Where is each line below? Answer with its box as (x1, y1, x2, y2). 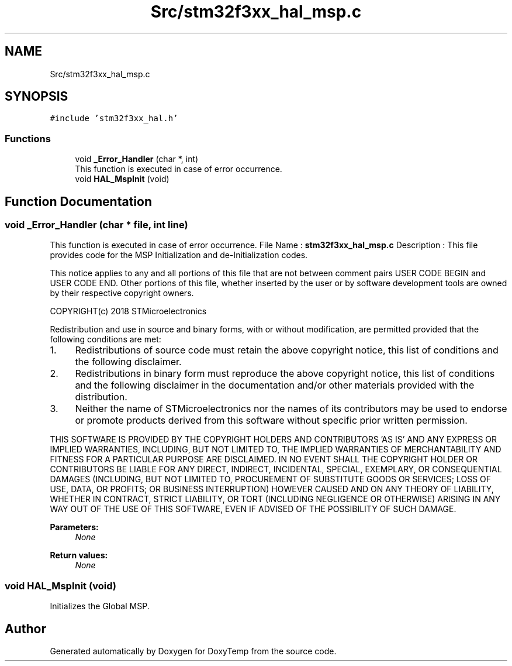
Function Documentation (5, 194, 152, 209)
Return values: (50, 550, 108, 561)
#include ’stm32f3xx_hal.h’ (50, 114, 178, 123)
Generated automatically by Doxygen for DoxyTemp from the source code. (50, 646, 337, 656)
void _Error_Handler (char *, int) (75, 154, 199, 164)
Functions (5, 132, 51, 145)
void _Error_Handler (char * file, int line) (5, 219, 188, 231)
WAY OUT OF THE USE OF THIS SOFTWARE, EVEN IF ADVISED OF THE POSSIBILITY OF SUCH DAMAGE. (50, 504, 456, 514)
